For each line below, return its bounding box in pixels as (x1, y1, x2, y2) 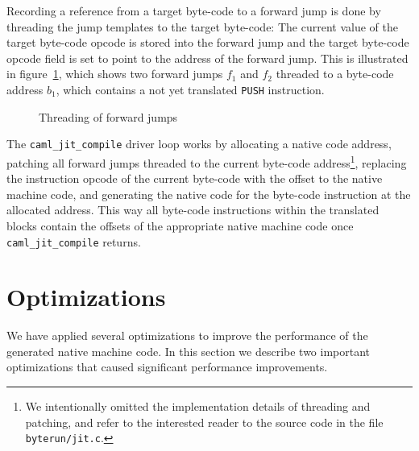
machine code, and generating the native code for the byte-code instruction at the (6, 185, 411, 202)
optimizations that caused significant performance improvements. (6, 358, 328, 375)
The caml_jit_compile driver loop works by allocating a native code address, (6, 135, 392, 152)
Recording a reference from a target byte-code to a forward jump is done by (6, 2, 381, 19)
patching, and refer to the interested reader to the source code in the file (25, 413, 384, 430)
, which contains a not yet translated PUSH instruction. (56, 81, 325, 97)
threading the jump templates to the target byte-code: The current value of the (6, 18, 398, 35)
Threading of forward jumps (39, 108, 178, 125)
